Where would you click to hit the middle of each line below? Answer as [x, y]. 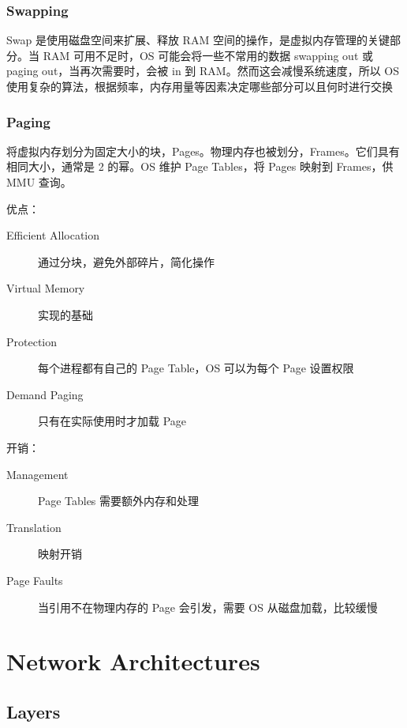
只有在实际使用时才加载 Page [112, 421]
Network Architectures [133, 661]
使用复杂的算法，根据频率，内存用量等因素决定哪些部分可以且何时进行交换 [200, 86]
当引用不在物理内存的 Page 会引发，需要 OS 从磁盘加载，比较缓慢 [208, 607]
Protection [32, 341]
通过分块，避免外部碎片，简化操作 [126, 261]
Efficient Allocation [53, 235]
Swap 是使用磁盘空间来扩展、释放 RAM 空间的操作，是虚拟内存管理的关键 [198, 40]
